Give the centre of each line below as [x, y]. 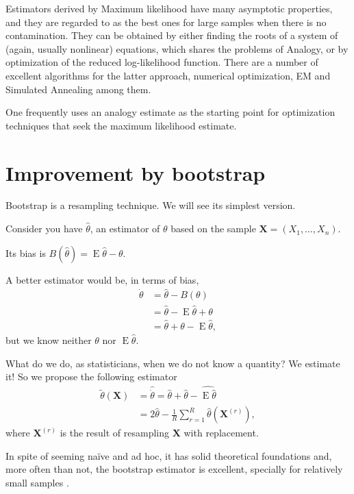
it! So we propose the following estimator [91, 376]
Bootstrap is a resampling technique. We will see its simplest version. [151, 205]
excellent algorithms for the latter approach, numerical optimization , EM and [168, 75]
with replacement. [221, 433]
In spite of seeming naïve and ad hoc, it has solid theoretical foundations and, [169, 455]
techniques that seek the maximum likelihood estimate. [121, 125]
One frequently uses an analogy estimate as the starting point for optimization [170, 112]
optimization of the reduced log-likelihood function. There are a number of [162, 62]
